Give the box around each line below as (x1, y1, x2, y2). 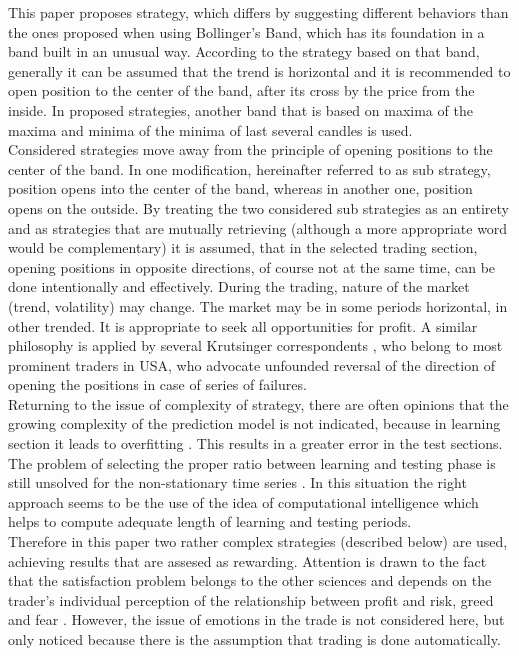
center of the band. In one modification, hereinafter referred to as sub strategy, (8, 158, 491, 179)
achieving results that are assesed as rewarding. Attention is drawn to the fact (8, 550, 487, 571)
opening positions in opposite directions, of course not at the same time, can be (8, 256, 496, 277)
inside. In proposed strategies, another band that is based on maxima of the (8, 99, 473, 120)
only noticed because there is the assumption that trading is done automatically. (8, 629, 501, 649)
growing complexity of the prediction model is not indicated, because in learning (8, 413, 501, 434)
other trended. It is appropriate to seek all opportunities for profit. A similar (8, 315, 478, 336)
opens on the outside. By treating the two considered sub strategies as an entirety (8, 197, 509, 218)
